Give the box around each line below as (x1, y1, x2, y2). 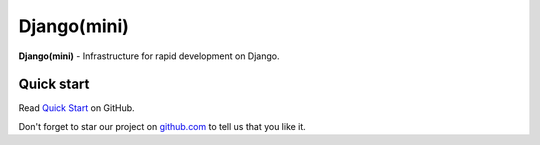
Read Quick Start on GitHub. (18, 102, 135, 114)
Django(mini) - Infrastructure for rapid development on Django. (18, 50, 280, 62)
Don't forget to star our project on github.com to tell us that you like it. (18, 120, 307, 132)
